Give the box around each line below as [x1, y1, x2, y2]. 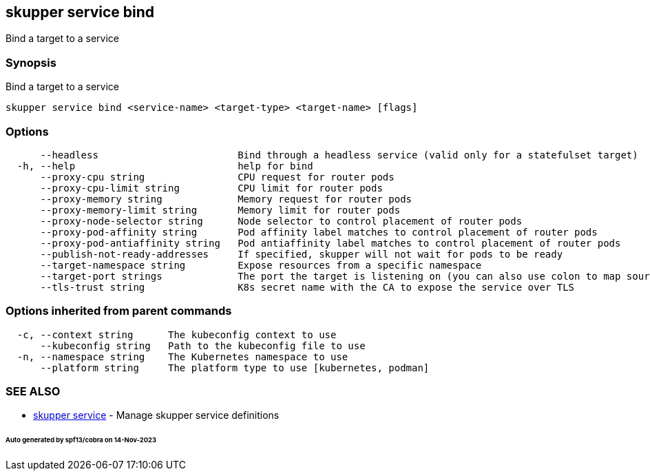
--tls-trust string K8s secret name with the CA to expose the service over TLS [40, 281, 575, 293]
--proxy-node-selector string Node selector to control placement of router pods [40, 215, 523, 227]
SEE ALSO [6, 384, 61, 399]
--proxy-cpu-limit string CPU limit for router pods [40, 182, 383, 194]
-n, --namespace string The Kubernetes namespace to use [17, 351, 348, 362]
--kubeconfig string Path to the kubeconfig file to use [40, 340, 366, 351]
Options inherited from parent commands [6, 304, 232, 318]
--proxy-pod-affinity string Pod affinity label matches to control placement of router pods [40, 226, 598, 238]
